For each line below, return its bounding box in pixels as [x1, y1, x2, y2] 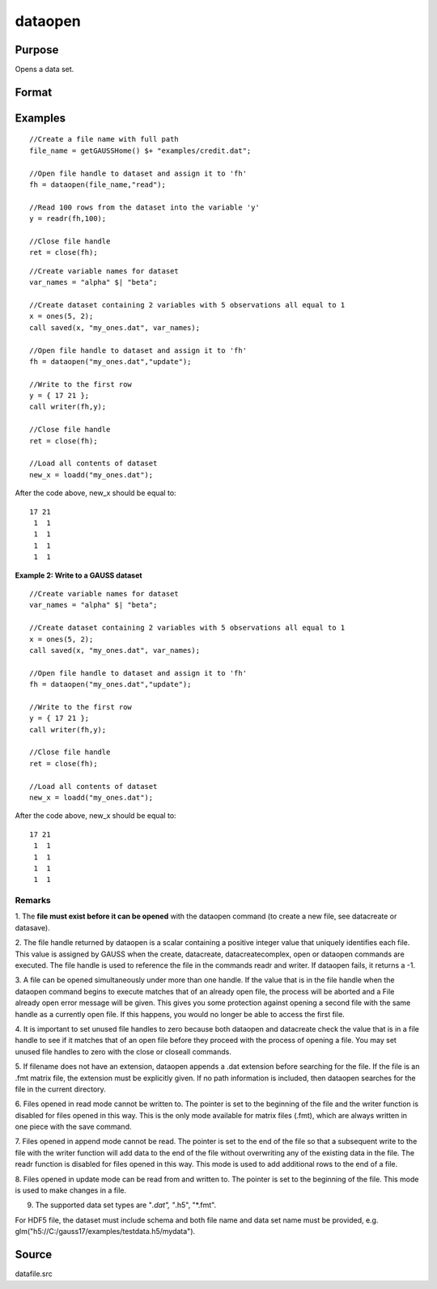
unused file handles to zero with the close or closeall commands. [15, 1046, 232, 1056]
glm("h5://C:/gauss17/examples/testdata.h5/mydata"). [15, 1227, 196, 1236]
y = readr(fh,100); [29, 214, 107, 223]
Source [15, 1248, 53, 1261]
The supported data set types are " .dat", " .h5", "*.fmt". [35, 1200, 217, 1210]
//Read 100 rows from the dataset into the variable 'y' [29, 202, 261, 212]
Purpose [15, 43, 59, 57]
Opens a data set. [15, 65, 74, 74]
